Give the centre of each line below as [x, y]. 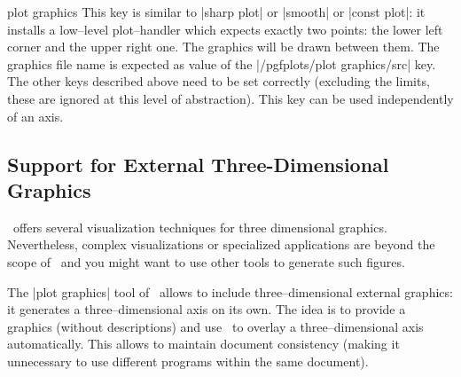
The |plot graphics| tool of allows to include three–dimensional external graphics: [230, 291]
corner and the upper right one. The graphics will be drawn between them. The [223, 47]
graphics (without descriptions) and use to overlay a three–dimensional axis [215, 326]
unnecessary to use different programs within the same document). [188, 361]
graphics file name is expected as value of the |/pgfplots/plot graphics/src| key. [222, 63]
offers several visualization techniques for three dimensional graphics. [200, 227]
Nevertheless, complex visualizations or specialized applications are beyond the [221, 244]
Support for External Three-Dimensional [198, 164]
